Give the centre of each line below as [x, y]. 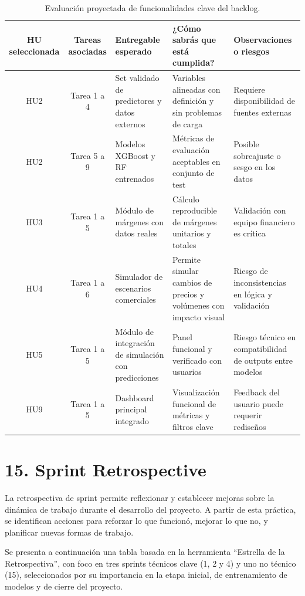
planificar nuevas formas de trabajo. [69, 532]
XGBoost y [135, 155]
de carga [187, 123]
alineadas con [196, 89]
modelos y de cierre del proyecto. [64, 586]
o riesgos [251, 51]
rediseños [250, 426]
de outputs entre [263, 360]
